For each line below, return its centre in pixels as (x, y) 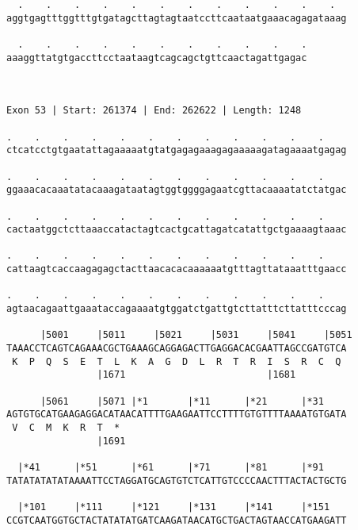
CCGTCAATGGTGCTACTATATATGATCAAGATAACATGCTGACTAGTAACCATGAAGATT (177, 520)
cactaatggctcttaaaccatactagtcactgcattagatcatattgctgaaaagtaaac (177, 230)
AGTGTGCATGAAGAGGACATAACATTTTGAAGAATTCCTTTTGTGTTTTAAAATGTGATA (177, 415)
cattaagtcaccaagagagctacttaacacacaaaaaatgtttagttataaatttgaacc (177, 269)
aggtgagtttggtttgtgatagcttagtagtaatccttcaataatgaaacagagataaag (177, 18)
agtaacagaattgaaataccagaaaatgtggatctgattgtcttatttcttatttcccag (177, 309)
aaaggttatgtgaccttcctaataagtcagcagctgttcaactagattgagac (157, 58)
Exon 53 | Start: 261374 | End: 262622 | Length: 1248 (154, 111)
